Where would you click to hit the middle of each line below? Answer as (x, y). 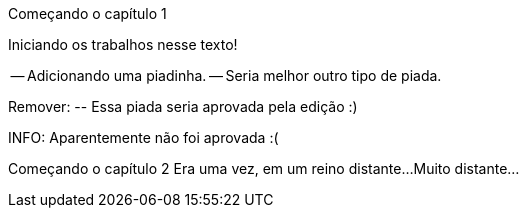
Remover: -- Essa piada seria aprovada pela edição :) (183, 106)
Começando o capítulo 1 (87, 13)
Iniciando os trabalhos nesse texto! (123, 44)
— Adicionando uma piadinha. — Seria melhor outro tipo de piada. (226, 75)
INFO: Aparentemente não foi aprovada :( (143, 137)
